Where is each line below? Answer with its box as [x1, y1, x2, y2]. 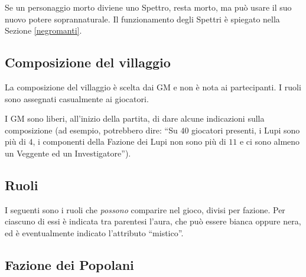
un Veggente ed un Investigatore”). [5, 146, 131, 159]
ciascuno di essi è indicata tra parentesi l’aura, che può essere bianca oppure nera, [5, 215, 301, 227]
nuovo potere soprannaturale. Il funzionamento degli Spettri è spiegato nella [5, 12, 280, 25]
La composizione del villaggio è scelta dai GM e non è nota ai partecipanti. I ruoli [5, 80, 301, 93]
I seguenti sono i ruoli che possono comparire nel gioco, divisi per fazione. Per [5, 203, 285, 216]
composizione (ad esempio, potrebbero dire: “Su [5, 123, 178, 136]
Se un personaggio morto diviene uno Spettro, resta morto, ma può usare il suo [5, 1, 292, 13]
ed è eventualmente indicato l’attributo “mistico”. [5, 226, 184, 239]
